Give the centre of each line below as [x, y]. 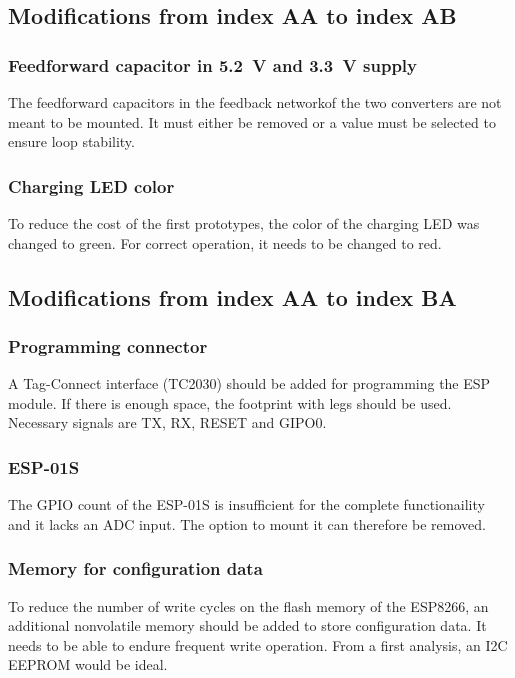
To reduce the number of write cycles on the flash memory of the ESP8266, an [248, 605]
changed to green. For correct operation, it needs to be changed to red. [225, 242]
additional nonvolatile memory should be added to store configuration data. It [247, 625]
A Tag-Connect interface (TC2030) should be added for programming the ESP [249, 383]
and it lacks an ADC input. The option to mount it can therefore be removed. [247, 523]
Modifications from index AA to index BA [232, 296]
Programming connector [108, 345]
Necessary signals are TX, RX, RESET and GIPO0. [167, 422]
